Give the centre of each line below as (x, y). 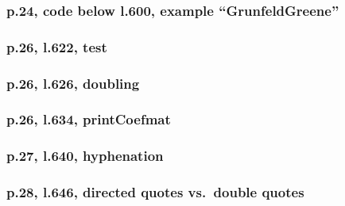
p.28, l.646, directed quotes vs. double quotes (155, 192)
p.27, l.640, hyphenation (85, 156)
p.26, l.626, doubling (73, 83)
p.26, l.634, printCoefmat (89, 119)
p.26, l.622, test (57, 46)
